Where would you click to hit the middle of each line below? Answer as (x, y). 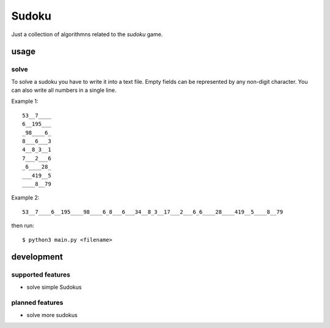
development (37, 257)
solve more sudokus (52, 315)
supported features (41, 275)
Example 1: (25, 102)
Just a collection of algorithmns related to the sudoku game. (87, 34)
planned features (37, 303)
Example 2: (25, 198)
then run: (23, 226)
